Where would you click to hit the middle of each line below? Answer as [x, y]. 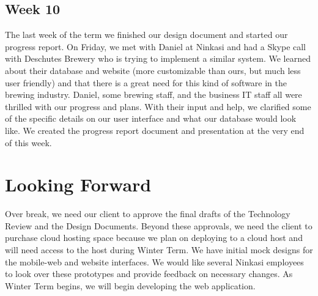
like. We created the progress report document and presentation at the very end [155, 130]
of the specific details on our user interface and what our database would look [151, 118]
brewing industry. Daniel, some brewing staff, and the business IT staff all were [153, 94]
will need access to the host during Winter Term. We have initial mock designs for [159, 250]
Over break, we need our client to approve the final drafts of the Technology [148, 214]
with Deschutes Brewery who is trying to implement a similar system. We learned [158, 58]
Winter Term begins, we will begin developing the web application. [130, 285]
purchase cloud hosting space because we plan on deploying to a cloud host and [154, 238]
